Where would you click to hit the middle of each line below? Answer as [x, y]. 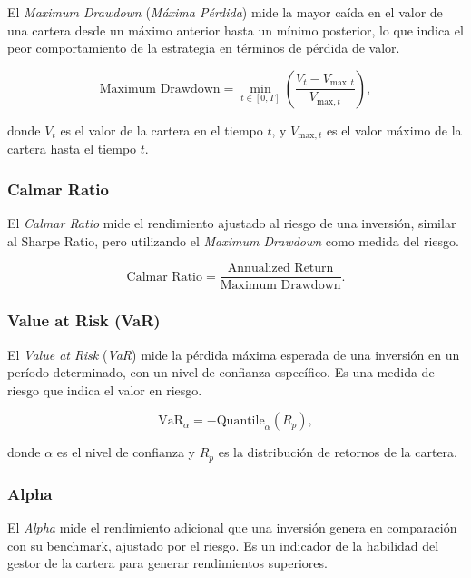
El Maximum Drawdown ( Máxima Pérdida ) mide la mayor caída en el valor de [225, 12]
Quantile [240, 421]
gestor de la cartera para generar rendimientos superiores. [167, 563]
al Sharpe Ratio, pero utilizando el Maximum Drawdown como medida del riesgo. [233, 240]
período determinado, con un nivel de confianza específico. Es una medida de [221, 372]
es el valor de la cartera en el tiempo [162, 130]
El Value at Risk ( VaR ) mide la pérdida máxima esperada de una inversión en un [234, 354]
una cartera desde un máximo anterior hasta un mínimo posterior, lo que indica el [235, 30]
